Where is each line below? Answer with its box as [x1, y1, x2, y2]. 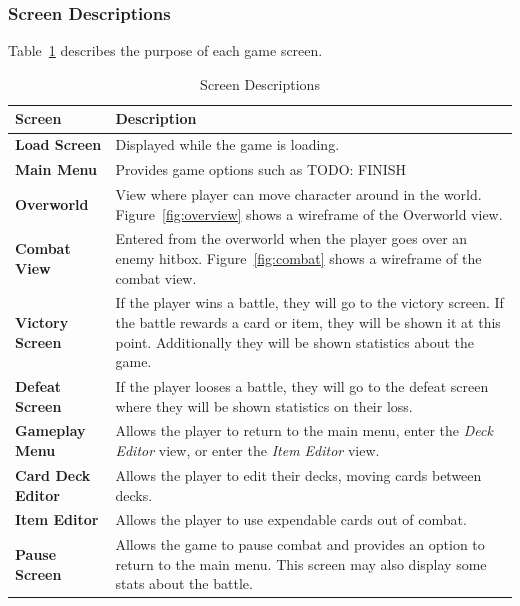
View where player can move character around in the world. [115, 183, 482, 204]
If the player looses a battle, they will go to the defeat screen [115, 376, 489, 397]
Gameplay [15, 420, 86, 441]
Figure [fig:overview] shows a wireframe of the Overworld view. [115, 203, 503, 224]
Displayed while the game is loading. [115, 134, 340, 155]
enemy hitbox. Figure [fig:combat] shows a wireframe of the [115, 247, 482, 268]
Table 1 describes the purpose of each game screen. [8, 40, 323, 61]
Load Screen [15, 134, 102, 155]
